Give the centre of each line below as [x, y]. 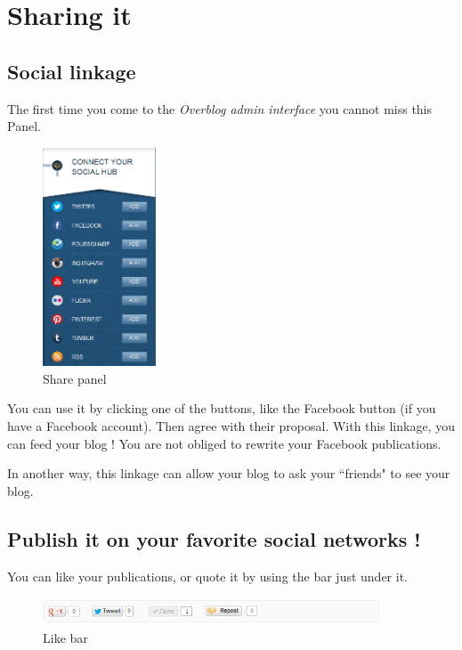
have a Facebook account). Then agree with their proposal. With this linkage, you [231, 426]
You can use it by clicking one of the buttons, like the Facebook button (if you [222, 408]
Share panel [75, 378]
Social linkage [72, 71]
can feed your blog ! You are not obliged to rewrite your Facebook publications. [224, 443]
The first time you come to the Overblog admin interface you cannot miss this [220, 108]
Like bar [65, 637]
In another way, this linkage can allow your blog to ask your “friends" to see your [229, 473]
